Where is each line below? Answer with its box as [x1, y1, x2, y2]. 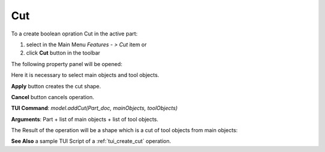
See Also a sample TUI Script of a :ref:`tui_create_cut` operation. [11, 138, 172, 145]
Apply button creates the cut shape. [11, 82, 102, 90]
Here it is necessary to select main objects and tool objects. [11, 71, 159, 79]
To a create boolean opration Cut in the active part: [11, 30, 138, 37]
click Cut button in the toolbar [26, 49, 101, 56]
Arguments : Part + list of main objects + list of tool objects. [11, 115, 159, 123]
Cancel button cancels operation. [11, 93, 94, 100]
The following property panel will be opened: [11, 60, 123, 67]
